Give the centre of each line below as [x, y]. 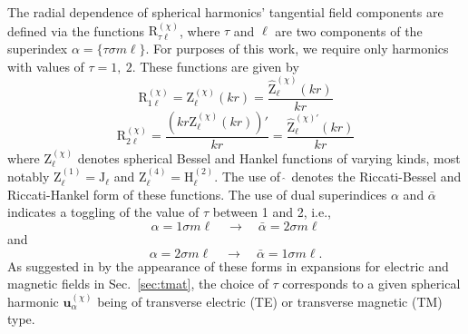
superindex [38, 48]
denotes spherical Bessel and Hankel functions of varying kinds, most [269, 157]
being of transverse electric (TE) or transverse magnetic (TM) [270, 301]
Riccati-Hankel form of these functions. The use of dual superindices [197, 194]
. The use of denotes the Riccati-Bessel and [338, 177]
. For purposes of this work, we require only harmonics [297, 48]
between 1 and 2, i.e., [272, 212]
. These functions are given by [215, 66]
